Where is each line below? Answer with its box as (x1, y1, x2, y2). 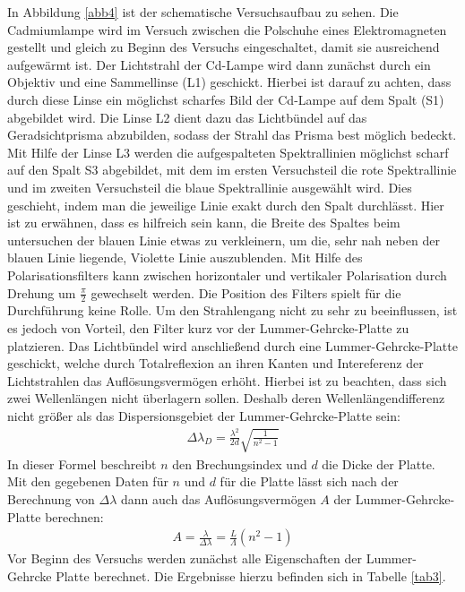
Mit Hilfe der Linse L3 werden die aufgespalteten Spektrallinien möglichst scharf (7, 142, 449, 161)
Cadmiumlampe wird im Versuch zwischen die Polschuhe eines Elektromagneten (7, 20, 447, 39)
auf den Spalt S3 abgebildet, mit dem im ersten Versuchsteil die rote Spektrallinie (7, 160, 457, 179)
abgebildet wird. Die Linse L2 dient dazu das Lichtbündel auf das (7, 107, 367, 126)
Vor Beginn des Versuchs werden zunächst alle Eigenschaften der (7, 549, 363, 568)
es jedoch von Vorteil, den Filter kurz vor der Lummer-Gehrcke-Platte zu (7, 318, 409, 337)
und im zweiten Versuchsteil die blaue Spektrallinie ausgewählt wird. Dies (7, 177, 412, 196)
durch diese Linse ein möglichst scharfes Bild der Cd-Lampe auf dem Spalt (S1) (7, 90, 444, 108)
